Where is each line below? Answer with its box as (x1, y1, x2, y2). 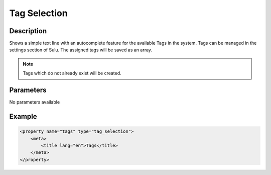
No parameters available (9, 99, 60, 105)
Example (9, 112, 37, 121)
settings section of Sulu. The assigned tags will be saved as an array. (9, 47, 153, 53)
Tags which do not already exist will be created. (23, 70, 121, 76)
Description (9, 27, 47, 35)
